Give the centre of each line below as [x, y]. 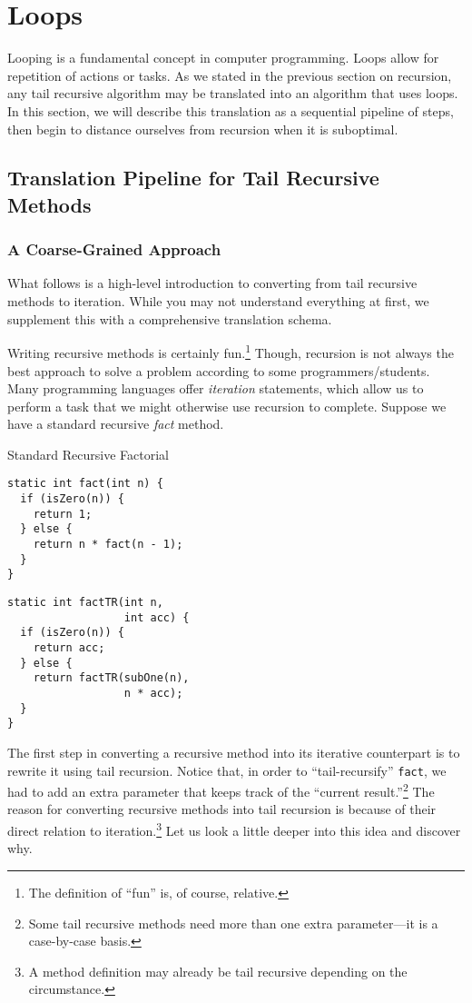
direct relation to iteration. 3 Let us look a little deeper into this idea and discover [234, 829]
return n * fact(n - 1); [108, 545]
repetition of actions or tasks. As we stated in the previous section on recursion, [230, 75]
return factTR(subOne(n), [111, 678]
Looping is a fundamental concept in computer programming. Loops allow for [223, 58]
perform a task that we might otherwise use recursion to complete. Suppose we [227, 406]
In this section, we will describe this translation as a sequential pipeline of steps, [231, 110]
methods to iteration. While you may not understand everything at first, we [218, 301]
